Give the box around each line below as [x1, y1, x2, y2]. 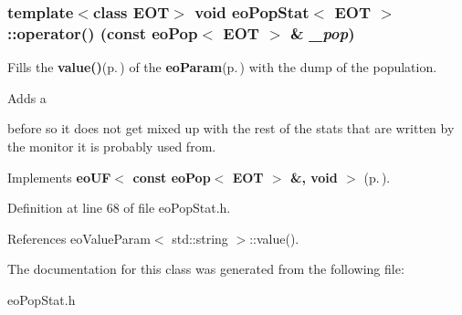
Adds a [7, 88, 47, 107]
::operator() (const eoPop [7, 21, 198, 44]
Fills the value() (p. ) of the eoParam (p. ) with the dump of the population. [7, 58, 437, 77]
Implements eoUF [7, 167, 111, 186]
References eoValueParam [7, 228, 151, 247]
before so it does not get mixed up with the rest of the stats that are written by [7, 119, 455, 138]
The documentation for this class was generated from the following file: [7, 259, 404, 278]
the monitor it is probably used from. [7, 136, 216, 155]
